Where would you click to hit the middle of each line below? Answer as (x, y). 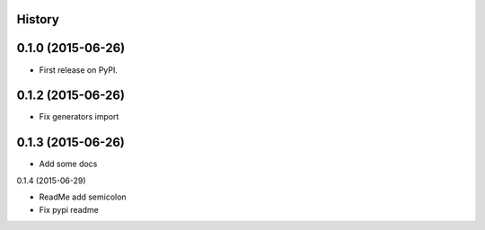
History (38, 19)
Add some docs (68, 164)
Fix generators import (79, 117)
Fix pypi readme (69, 209)
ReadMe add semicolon (83, 197)
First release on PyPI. (79, 70)
